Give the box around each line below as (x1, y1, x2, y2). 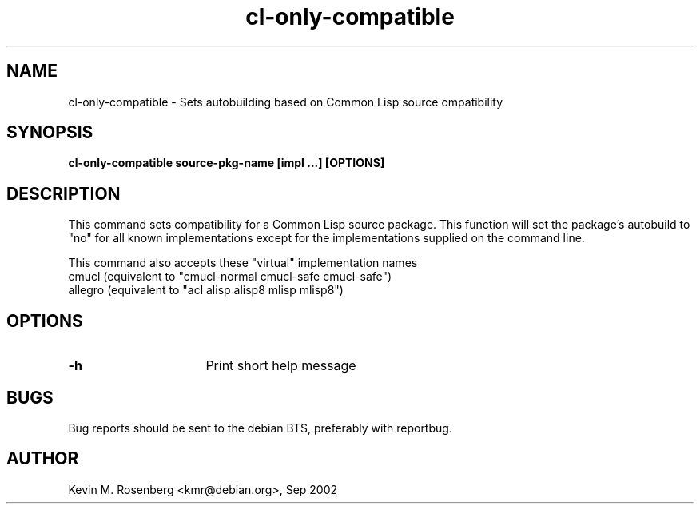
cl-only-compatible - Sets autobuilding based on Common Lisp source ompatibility (68, 94, 503, 109)
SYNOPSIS (6, 122, 93, 143)
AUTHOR (6, 448, 79, 469)
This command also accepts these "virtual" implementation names (68, 256, 418, 270)
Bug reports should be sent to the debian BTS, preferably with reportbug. (68, 420, 452, 435)
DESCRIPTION (6, 183, 121, 204)
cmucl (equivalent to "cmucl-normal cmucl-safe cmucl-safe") (68, 269, 392, 284)
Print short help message (205, 357, 356, 374)
